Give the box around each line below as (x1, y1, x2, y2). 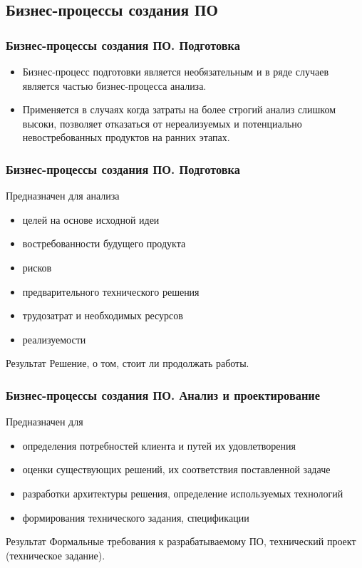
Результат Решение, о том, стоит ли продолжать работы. (6, 356, 249, 371)
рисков (22, 259, 52, 274)
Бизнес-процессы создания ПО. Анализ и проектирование (6, 386, 321, 403)
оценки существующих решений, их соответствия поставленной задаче (22, 462, 331, 477)
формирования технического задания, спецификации (22, 510, 249, 525)
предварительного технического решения (22, 284, 200, 299)
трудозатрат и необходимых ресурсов (22, 308, 183, 323)
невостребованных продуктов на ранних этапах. (22, 130, 230, 145)
